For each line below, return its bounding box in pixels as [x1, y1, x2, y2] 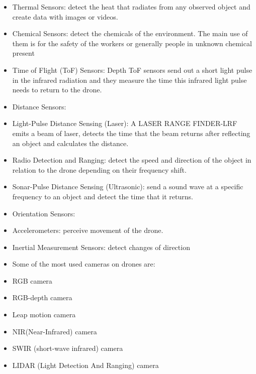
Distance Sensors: [12, 101, 66, 111]
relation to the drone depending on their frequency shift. [12, 164, 187, 175]
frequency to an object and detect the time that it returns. [12, 191, 193, 201]
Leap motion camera [12, 309, 76, 320]
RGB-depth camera [12, 292, 72, 303]
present [12, 48, 35, 58]
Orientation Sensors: [12, 208, 75, 218]
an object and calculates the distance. [12, 138, 129, 148]
